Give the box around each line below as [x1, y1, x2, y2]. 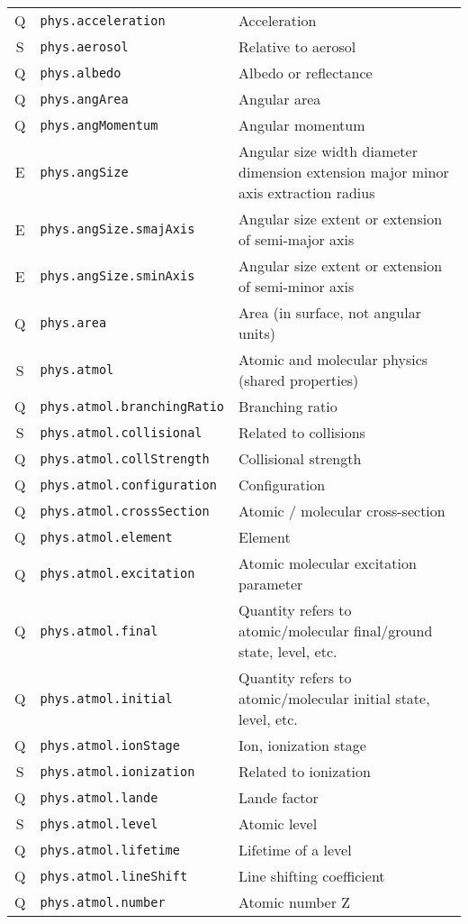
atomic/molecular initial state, [238, 688, 430, 709]
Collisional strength [238, 448, 362, 469]
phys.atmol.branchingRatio [40, 398, 225, 414]
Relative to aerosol [238, 36, 356, 57]
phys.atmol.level [40, 816, 158, 831]
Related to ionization [238, 761, 371, 782]
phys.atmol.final [40, 623, 158, 638]
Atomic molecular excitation [238, 553, 417, 573]
